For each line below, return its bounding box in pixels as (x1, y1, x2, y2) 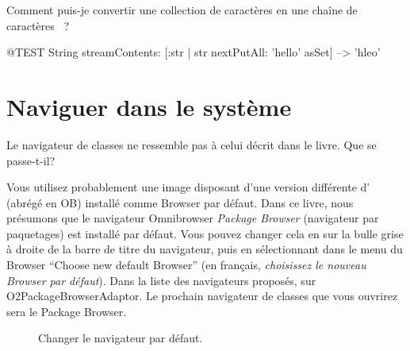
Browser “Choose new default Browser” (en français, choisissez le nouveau (6, 256, 366, 273)
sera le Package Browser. (6, 303, 127, 319)
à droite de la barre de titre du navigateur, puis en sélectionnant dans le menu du (6, 241, 403, 257)
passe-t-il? (6, 152, 56, 168)
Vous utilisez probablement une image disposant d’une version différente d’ (6, 179, 370, 195)
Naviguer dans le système (6, 90, 292, 122)
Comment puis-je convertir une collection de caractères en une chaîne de (6, 2, 358, 17)
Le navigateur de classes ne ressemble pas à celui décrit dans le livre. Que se (6, 136, 377, 152)
